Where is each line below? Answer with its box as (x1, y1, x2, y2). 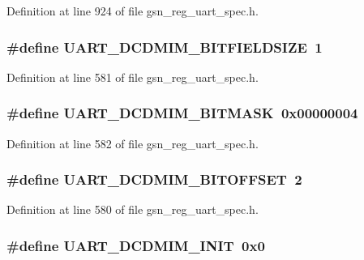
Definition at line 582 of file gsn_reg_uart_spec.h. (6, 134, 259, 151)
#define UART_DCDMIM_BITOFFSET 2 (6, 169, 302, 190)
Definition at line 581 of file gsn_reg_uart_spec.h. (6, 68, 259, 85)
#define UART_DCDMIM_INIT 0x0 (6, 235, 265, 255)
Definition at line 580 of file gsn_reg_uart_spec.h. (6, 201, 259, 218)
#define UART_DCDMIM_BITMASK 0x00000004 (6, 103, 358, 123)
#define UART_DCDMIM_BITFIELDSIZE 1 (6, 36, 323, 57)
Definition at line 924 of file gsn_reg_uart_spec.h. (6, 2, 259, 19)
